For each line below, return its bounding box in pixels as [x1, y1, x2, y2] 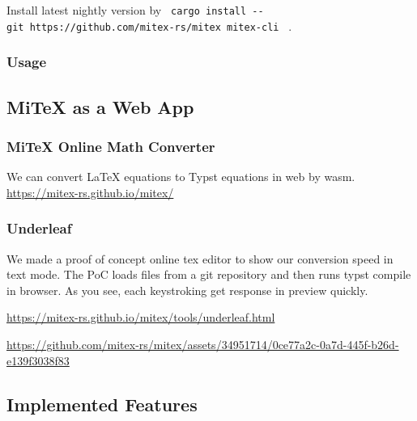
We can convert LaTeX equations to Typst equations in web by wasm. [6, 168, 355, 185]
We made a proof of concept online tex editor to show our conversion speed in [6, 250, 394, 267]
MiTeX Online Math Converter [6, 136, 215, 156]
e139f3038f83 [6, 352, 70, 368]
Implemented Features [6, 391, 198, 416]
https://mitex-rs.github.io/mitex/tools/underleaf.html [6, 309, 275, 326]
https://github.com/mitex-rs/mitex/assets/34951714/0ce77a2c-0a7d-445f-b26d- [6, 335, 399, 352]
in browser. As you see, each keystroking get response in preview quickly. [6, 281, 368, 298]
